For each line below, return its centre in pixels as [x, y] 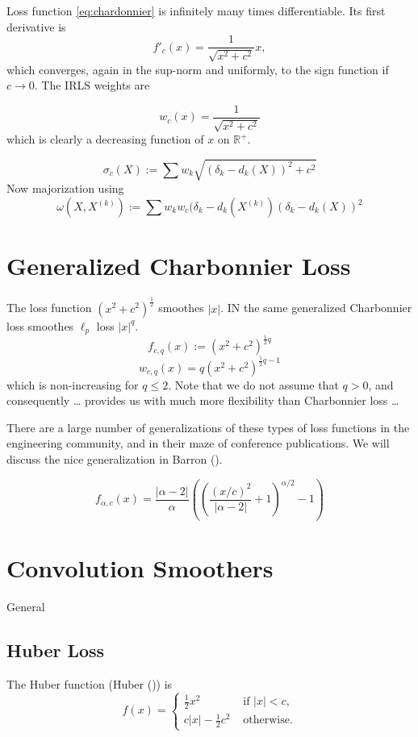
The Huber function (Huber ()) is [90, 683]
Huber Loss [56, 650]
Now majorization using [65, 188]
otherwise [266, 720]
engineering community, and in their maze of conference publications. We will [198, 443]
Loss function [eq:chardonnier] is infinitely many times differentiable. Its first [196, 10]
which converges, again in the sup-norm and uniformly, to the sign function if [198, 69]
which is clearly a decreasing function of [105, 139]
